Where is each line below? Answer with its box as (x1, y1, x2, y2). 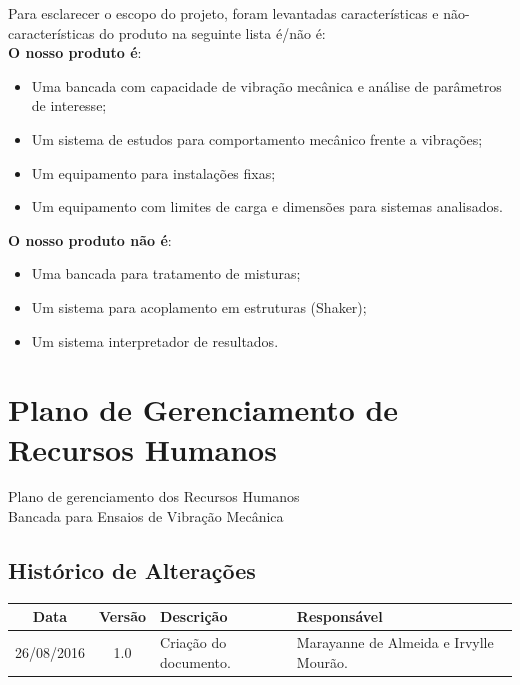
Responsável (296, 606, 383, 627)
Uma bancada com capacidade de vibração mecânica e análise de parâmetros (31, 75, 502, 96)
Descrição (160, 606, 228, 627)
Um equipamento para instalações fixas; (31, 162, 276, 183)
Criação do (160, 632, 227, 653)
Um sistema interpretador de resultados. (31, 330, 279, 351)
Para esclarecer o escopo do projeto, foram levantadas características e (8, 3, 439, 23)
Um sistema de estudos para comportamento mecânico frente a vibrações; (31, 128, 483, 149)
